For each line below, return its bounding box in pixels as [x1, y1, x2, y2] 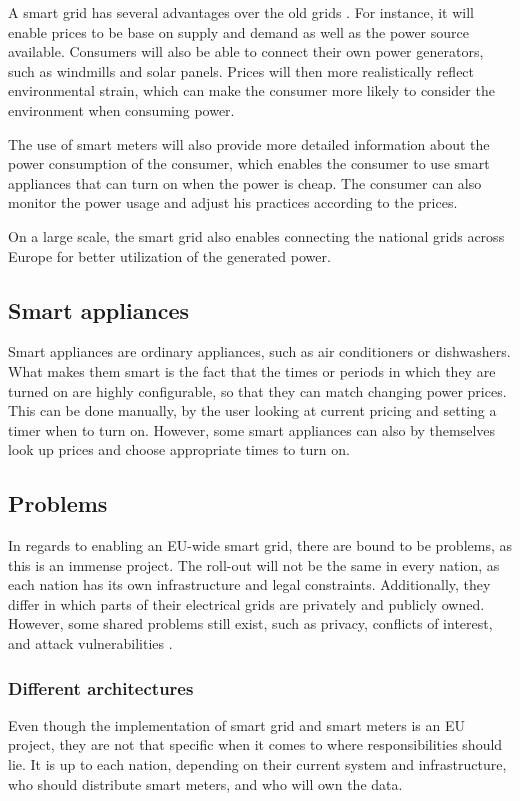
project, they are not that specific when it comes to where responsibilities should [8, 734, 503, 755]
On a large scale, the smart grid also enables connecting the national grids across [8, 225, 505, 246]
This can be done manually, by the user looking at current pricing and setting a [8, 400, 497, 421]
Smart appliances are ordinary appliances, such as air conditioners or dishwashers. [8, 341, 511, 362]
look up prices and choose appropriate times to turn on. [8, 439, 350, 460]
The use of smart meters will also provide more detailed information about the [8, 133, 490, 154]
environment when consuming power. [8, 99, 235, 120]
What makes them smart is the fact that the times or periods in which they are [8, 360, 496, 381]
